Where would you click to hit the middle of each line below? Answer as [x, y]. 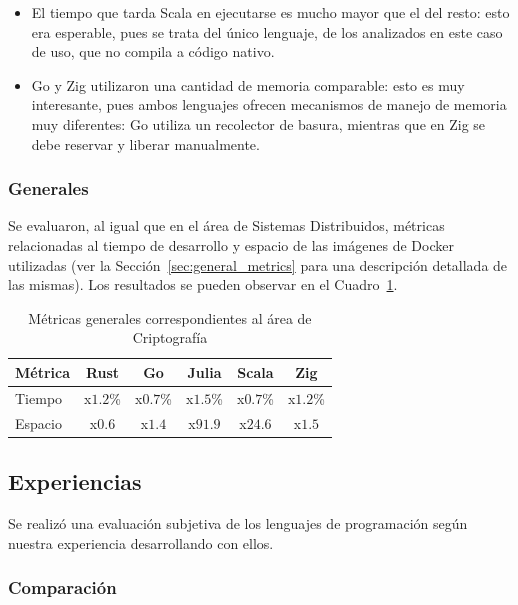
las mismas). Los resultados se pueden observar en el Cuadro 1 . [203, 284]
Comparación [62, 587]
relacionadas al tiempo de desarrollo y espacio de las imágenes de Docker [231, 244]
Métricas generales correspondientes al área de [170, 317]
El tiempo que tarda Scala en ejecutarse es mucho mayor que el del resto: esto [270, 12]
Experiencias [75, 481]
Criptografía [170, 337]
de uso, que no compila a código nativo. [153, 51]
